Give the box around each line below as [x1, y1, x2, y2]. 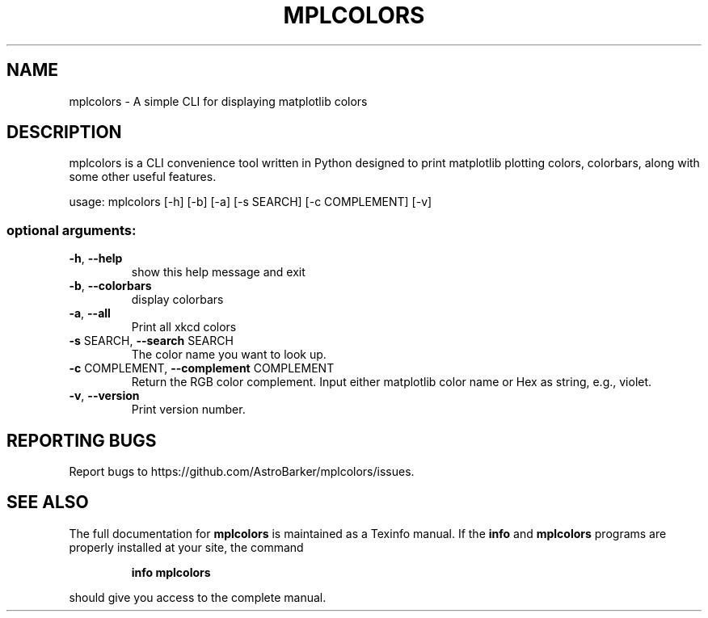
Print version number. [131, 402, 246, 417]
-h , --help [69, 251, 123, 266]
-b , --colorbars [69, 279, 152, 293]
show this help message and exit [131, 265, 306, 280]
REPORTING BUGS [6, 430, 157, 451]
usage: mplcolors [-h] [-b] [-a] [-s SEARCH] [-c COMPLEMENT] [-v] [69, 195, 432, 209]
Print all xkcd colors [131, 320, 237, 334]
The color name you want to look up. [131, 347, 327, 362]
